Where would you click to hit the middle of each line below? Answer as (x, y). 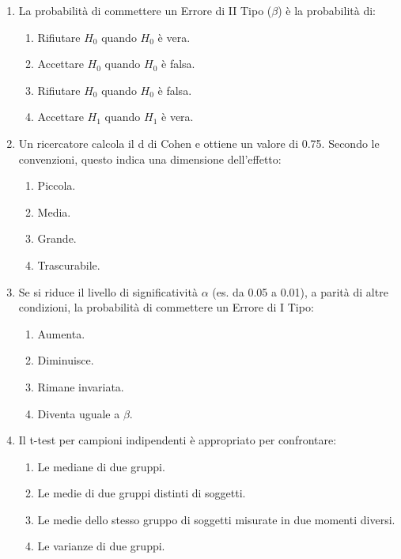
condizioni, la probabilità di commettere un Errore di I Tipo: (166, 307)
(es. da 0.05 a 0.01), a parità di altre (300, 291)
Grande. (57, 238)
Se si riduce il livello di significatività (108, 291)
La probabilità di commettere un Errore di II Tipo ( (145, 10)
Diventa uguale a (79, 413)
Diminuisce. (66, 360)
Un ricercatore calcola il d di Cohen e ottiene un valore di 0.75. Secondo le (199, 143)
